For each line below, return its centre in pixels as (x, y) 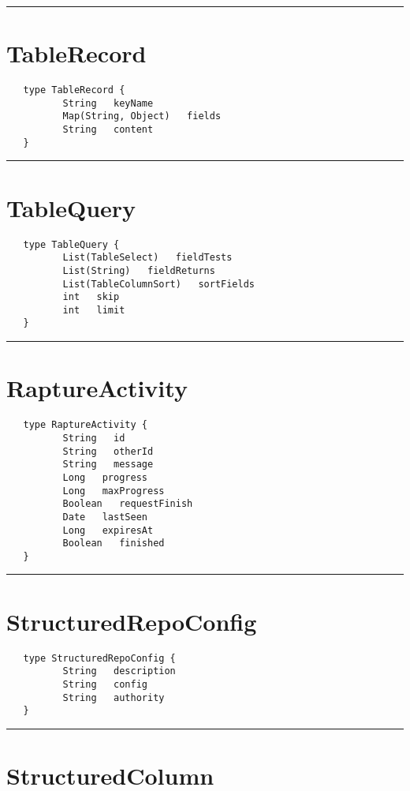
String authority (114, 697)
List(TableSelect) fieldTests (147, 258)
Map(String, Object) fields (142, 116)
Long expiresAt (108, 530)
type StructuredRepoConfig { (99, 658)
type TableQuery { (71, 244)
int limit (94, 310)
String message (108, 465)
